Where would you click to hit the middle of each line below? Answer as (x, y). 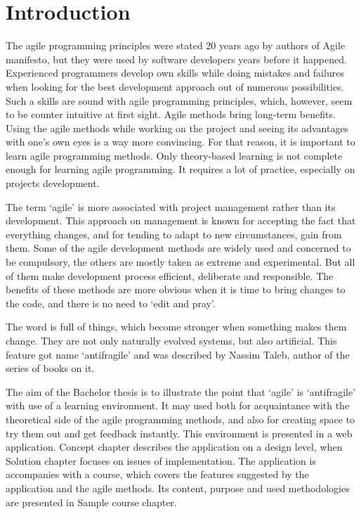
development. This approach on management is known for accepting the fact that (181, 220)
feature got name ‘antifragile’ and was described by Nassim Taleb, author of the (178, 354)
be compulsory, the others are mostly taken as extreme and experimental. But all (180, 262)
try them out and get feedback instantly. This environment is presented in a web (179, 433)
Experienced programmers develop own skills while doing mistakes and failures (175, 73)
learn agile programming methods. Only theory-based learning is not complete (174, 155)
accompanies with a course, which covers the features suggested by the (157, 474)
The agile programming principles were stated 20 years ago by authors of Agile (176, 45)
